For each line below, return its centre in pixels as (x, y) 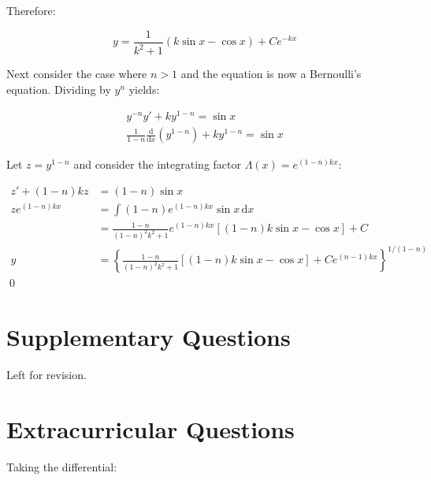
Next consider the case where (77, 73)
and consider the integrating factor (157, 164)
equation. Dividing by (59, 89)
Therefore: (31, 10)
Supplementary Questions (149, 337)
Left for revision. (46, 375)
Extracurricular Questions (150, 428)
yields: (144, 89)
